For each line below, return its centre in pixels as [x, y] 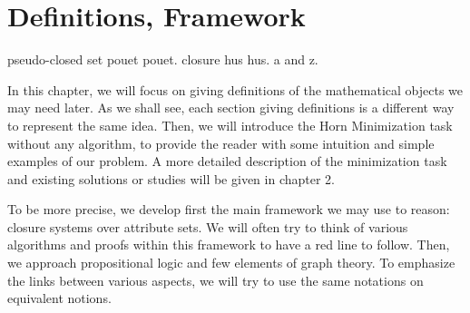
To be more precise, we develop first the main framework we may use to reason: [229, 209]
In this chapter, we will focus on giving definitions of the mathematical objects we [235, 89]
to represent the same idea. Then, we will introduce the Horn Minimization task [230, 125]
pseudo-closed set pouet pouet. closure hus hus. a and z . [163, 59]
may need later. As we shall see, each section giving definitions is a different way [231, 108]
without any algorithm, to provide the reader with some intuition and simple [221, 143]
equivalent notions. [59, 298]
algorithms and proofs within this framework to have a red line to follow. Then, [229, 245]
